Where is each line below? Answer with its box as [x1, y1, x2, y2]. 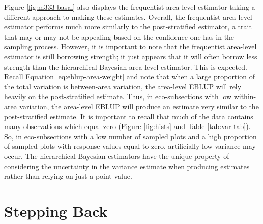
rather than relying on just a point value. [4, 171, 132, 181]
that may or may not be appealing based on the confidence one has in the [4, 31, 235, 42]
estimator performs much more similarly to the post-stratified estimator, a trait [4, 21, 252, 32]
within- [233, 91, 256, 102]
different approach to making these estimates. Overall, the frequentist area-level [4, 11, 252, 22]
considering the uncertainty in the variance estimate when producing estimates [4, 161, 250, 171]
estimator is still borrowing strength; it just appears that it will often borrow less [4, 51, 257, 61]
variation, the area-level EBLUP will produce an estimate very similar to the [19, 101, 259, 111]
